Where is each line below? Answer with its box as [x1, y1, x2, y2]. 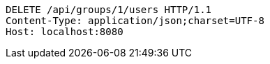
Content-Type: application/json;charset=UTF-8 [6, 15, 264, 26]
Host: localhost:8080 [6, 26, 123, 37]
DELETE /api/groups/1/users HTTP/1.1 [6, 4, 212, 15]
